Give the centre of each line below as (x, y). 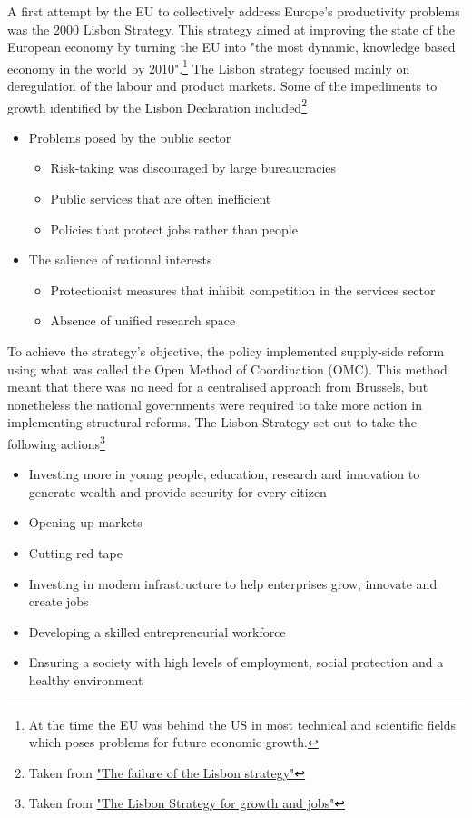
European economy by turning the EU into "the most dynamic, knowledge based (231, 47)
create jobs (59, 601)
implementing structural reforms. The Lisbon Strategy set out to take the (212, 422)
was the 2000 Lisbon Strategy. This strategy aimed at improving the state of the (231, 29)
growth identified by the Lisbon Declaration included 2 (157, 105)
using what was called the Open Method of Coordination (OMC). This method (227, 369)
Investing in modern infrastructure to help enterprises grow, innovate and (233, 583)
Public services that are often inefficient (161, 199)
